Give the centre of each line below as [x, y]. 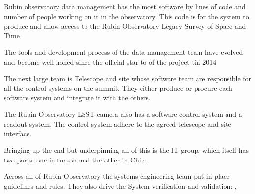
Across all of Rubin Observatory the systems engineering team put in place [117, 176]
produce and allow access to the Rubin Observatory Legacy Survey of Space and [125, 26]
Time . [14, 35]
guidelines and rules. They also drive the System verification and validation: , [120, 185]
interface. [18, 133]
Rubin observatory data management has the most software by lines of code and [125, 6]
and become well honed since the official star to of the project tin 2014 [110, 61]
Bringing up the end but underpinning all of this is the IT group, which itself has [127, 150]
